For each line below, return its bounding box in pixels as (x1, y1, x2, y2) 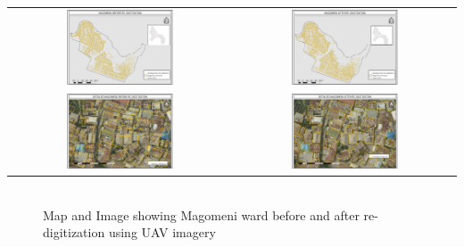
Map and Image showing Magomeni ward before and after (43, 205, 360, 224)
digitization (43, 223, 105, 242)
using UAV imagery (108, 223, 216, 242)
